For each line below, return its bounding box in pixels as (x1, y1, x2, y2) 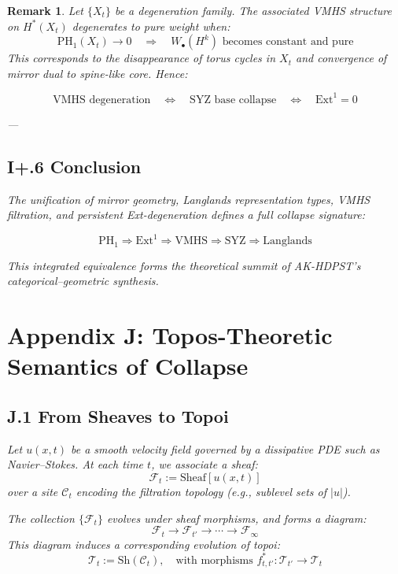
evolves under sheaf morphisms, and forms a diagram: (106, 509, 367, 526)
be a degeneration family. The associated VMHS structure (114, 2, 392, 18)
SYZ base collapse (190, 94, 277, 106)
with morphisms (175, 554, 253, 566)
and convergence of (295, 50, 387, 66)
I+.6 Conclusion (7, 154, 142, 178)
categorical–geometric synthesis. (7, 272, 159, 289)
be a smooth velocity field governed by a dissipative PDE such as (70, 440, 380, 457)
